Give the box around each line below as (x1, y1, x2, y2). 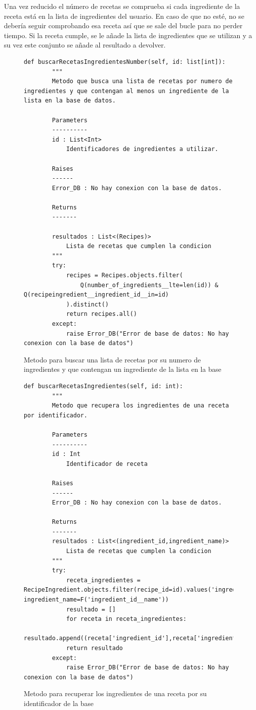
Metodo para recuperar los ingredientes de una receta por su (24, 688, 207, 699)
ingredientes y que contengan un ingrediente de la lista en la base (24, 364, 221, 374)
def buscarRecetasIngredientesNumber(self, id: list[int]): (24, 58, 226, 65)
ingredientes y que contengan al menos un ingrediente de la (24, 87, 229, 95)
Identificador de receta (66, 460, 148, 467)
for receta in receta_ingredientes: (66, 615, 187, 623)
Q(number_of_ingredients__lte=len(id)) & (80, 281, 218, 289)
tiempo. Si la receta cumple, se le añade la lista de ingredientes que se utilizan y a (4, 30, 252, 40)
